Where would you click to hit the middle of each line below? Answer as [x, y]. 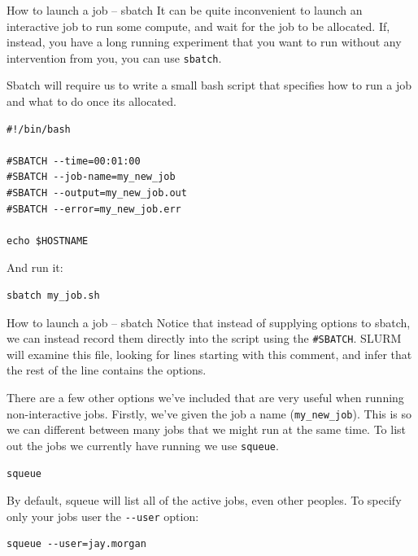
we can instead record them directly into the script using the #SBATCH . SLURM [204, 338]
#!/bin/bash [39, 129]
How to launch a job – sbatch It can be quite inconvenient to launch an [185, 10]
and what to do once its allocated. [91, 101]
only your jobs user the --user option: [103, 516]
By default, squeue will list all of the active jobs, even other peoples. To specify [204, 500]
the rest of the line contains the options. [107, 370]
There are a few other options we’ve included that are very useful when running [205, 397]
